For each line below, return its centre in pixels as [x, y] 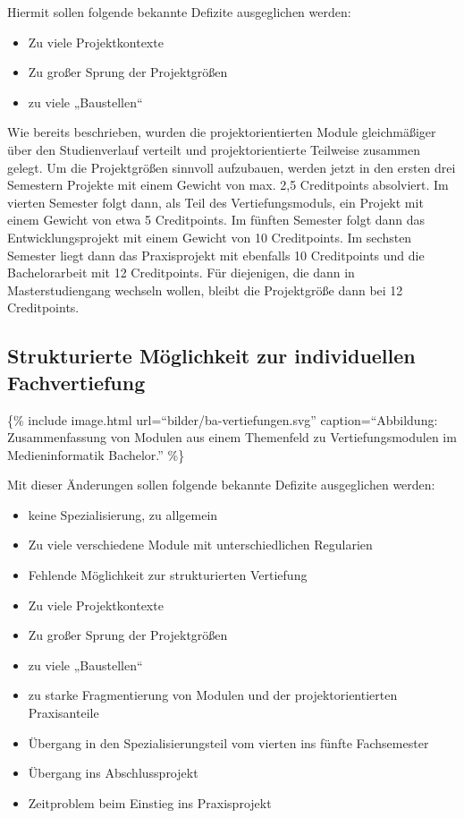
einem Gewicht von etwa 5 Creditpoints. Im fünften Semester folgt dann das [216, 220]
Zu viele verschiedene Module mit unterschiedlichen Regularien [200, 545]
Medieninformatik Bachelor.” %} [96, 454]
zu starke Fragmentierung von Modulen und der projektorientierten [213, 695]
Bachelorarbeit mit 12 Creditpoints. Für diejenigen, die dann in [181, 273]
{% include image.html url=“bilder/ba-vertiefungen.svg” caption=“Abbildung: [223, 419]
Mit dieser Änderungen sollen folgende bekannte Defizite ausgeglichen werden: [221, 485]
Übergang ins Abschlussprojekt [113, 773]
